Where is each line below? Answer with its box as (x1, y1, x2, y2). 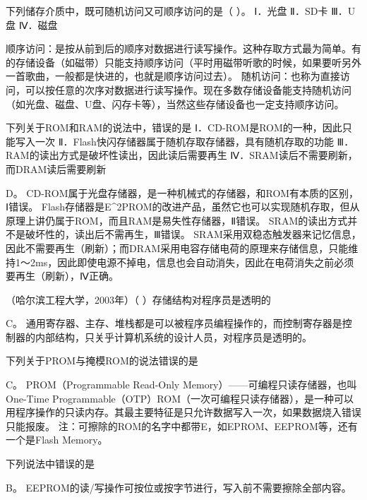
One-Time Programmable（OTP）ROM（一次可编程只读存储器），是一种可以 (6, 391, 354, 405)
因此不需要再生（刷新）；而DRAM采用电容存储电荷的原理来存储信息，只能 (6, 240, 349, 255)
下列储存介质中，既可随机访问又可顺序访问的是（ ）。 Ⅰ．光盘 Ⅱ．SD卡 (6, 4, 328, 18)
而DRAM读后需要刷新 (6, 161, 107, 176)
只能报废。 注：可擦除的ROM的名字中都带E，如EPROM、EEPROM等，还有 (6, 418, 358, 433)
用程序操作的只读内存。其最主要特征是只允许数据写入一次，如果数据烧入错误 (6, 405, 361, 419)
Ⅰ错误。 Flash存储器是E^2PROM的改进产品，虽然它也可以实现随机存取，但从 (6, 199, 360, 214)
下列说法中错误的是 (6, 456, 95, 471)
